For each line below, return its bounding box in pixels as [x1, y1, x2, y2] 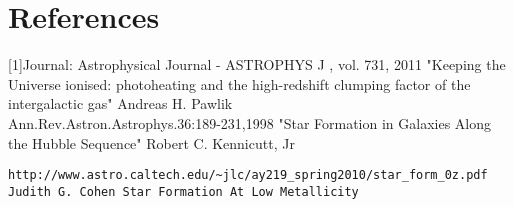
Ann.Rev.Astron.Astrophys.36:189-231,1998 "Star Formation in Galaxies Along [8, 112, 492, 133]
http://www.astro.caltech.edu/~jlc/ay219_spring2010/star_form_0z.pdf [8, 168, 488, 183]
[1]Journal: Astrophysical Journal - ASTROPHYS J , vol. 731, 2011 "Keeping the [8, 54, 506, 75]
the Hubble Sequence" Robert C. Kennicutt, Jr [8, 132, 295, 153]
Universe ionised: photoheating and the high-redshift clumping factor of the [8, 73, 471, 94]
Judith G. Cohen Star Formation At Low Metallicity [8, 184, 359, 199]
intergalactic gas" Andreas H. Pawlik [8, 93, 233, 114]
